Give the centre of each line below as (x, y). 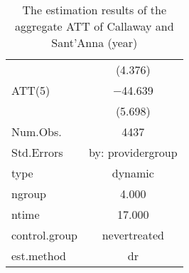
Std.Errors (37, 152)
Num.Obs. (37, 132)
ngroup (29, 194)
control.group (45, 235)
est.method (39, 256)
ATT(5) (31, 90)
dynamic (133, 173)
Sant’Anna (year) (94, 42)
